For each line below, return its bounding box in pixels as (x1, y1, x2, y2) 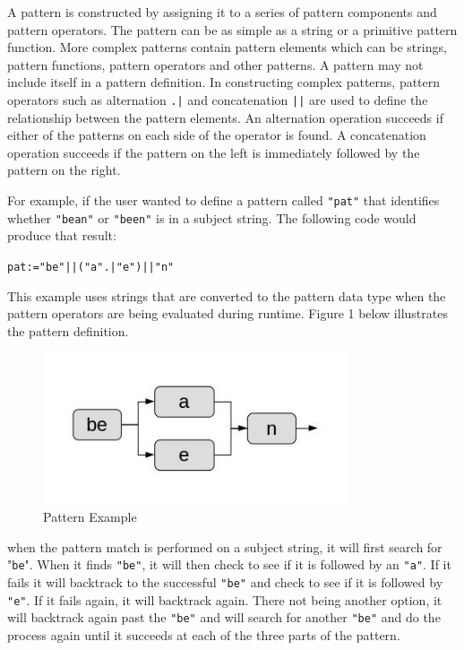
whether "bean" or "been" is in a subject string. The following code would (7, 208, 417, 227)
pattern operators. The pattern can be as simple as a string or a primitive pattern (7, 20, 458, 39)
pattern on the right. (7, 160, 121, 179)
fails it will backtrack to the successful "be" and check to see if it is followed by (7, 572, 443, 591)
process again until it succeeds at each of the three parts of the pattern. (7, 625, 400, 644)
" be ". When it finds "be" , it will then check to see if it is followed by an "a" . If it (7, 555, 451, 574)
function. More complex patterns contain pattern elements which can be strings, (7, 38, 447, 56)
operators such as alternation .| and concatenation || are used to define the (7, 90, 428, 108)
